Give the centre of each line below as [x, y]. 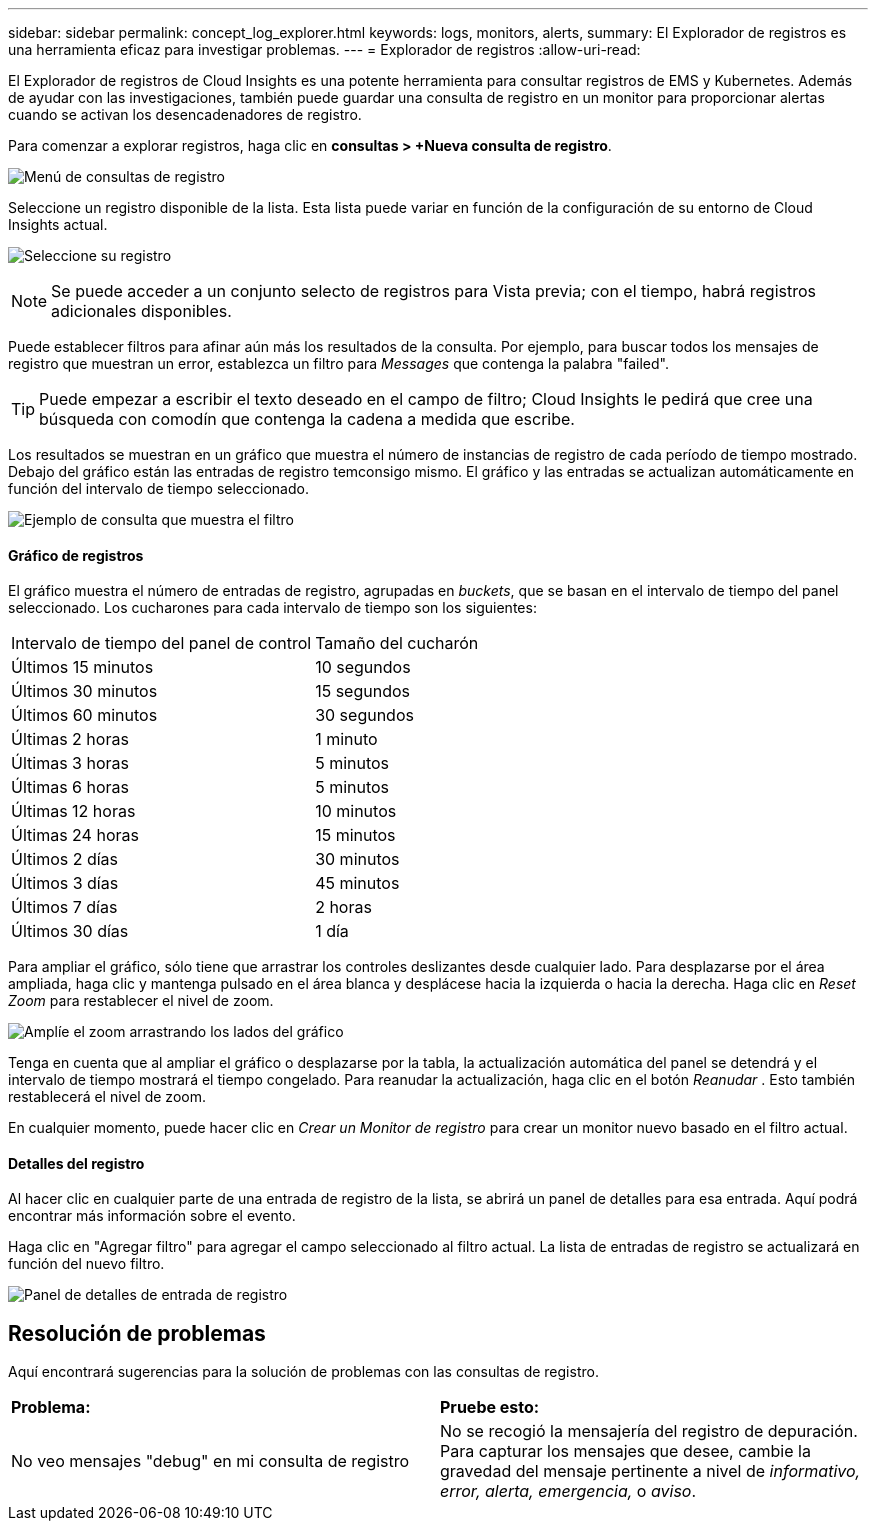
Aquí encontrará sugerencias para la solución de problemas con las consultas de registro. [303, 1372]
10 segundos [363, 667]
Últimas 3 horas [70, 763]
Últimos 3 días [65, 883]
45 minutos [357, 883]
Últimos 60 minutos [84, 715]
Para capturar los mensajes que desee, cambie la [625, 1451]
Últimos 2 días [65, 859]
